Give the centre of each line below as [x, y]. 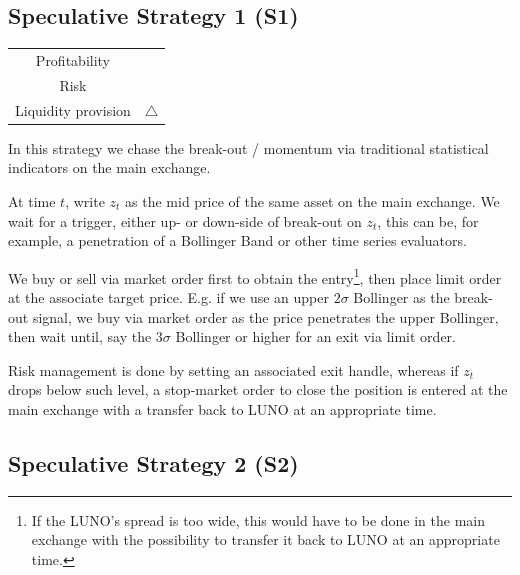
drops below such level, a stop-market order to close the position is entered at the [258, 389]
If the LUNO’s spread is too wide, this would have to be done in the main [258, 519]
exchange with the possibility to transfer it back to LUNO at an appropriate [265, 539]
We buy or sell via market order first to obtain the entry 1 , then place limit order [255, 276]
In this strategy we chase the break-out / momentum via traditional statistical [248, 147]
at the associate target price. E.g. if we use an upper [168, 296]
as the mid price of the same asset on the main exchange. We [312, 200]
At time [32, 200]
